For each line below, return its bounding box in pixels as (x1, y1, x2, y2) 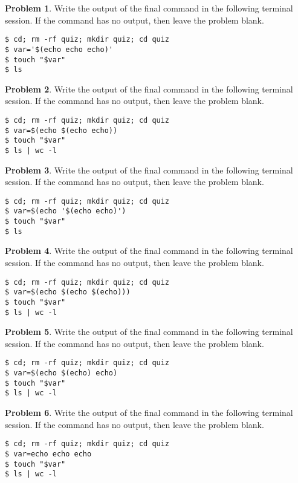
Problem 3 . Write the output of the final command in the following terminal (5, 163, 293, 176)
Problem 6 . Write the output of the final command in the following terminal (5, 406, 293, 419)
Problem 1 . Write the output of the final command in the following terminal (5, 2, 293, 14)
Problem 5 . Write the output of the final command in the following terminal (5, 325, 293, 338)
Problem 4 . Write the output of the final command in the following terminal (5, 244, 293, 257)
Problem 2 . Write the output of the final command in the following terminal (5, 82, 293, 95)
